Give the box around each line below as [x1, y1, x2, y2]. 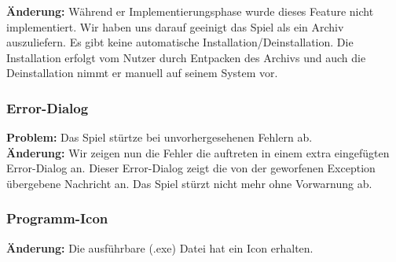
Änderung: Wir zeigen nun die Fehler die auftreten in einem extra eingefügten [6, 144, 390, 161]
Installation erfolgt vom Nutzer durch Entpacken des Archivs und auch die [6, 49, 366, 65]
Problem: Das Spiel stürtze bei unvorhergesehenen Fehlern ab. [6, 129, 313, 146]
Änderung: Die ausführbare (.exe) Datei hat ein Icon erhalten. [6, 239, 313, 256]
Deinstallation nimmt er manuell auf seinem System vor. [6, 65, 278, 81]
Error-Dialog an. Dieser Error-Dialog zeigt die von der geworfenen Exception [6, 160, 376, 176]
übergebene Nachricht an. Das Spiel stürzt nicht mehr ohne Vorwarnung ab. [6, 175, 372, 191]
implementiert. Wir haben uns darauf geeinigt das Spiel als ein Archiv [6, 18, 344, 35]
